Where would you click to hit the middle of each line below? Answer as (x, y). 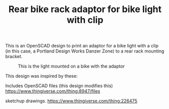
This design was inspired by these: (41, 76)
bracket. (14, 57)
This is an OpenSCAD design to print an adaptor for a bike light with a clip (82, 46)
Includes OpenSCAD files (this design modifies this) (59, 86)
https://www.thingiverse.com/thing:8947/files (53, 91)
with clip (85, 20)
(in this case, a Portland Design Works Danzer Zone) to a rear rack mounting (85, 51)
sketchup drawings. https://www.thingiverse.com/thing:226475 (71, 101)
